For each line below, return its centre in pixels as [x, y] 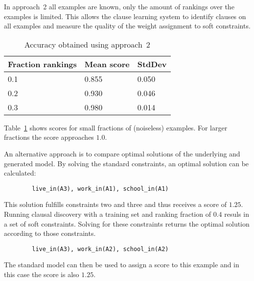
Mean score [107, 64]
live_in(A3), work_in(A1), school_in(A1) [100, 189]
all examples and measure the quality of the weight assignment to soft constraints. [127, 26]
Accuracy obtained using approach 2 [87, 44]
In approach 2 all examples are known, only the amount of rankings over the [119, 6]
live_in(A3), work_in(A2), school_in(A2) [100, 249]
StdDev [152, 64]
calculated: [20, 173]
